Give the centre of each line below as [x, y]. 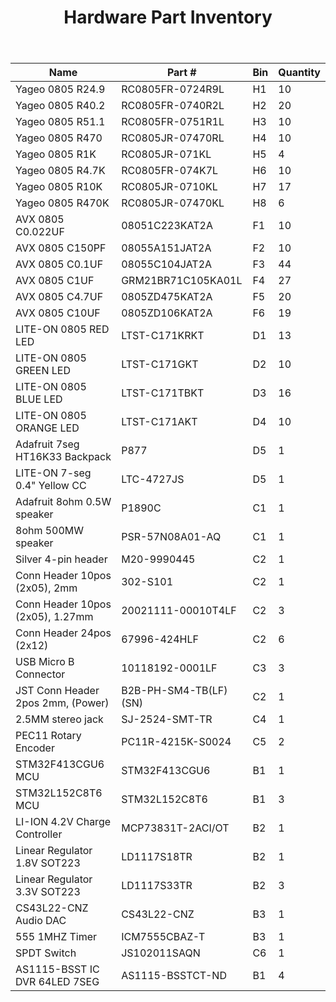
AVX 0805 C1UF [55, 281]
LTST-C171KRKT [163, 336]
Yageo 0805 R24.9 [60, 89]
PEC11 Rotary [48, 736]
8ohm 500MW [50, 531]
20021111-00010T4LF [179, 611]
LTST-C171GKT [160, 364]
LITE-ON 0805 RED [62, 329]
